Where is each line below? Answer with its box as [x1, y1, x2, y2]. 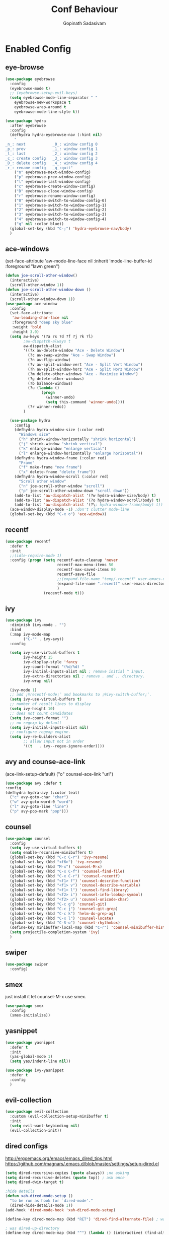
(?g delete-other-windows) [27, 376, 84, 381]
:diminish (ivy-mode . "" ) [10, 623, 66, 628]
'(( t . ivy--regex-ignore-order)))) [23, 744, 105, 749]
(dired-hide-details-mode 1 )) [10, 1203, 73, 1208]
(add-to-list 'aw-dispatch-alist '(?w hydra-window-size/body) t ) [14, 493, 156, 498]
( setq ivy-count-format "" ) [10, 715, 69, 721]
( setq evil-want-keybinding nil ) [10, 1123, 80, 1129]
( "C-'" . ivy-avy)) [23, 636, 64, 642]
